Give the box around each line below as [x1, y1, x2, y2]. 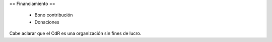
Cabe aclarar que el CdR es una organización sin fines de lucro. [9, 30, 142, 36]
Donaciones [34, 19, 60, 25]
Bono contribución [34, 12, 73, 18]
